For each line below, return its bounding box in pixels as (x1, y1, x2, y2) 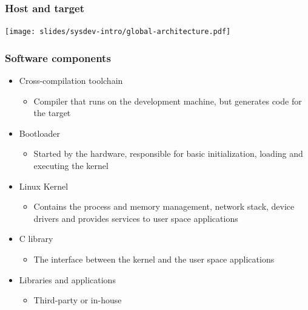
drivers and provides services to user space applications (33, 212, 238, 224)
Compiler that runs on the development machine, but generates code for (33, 94, 302, 107)
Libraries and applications (19, 273, 116, 286)
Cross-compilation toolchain (19, 74, 123, 87)
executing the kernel (33, 159, 109, 172)
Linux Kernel (19, 179, 69, 192)
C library (19, 232, 53, 245)
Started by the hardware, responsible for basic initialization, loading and (33, 147, 303, 160)
